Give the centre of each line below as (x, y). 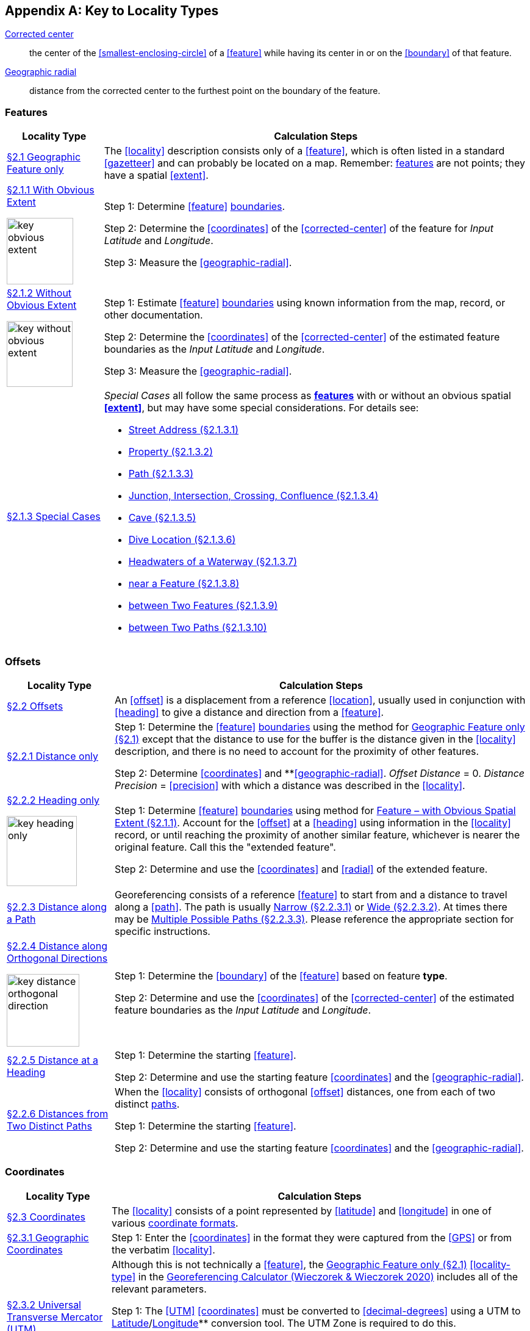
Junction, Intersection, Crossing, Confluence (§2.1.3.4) (253, 496)
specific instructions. (163, 931)
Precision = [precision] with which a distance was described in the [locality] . (290, 785)
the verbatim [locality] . (163, 1250)
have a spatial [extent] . (156, 175)
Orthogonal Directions (57, 958)
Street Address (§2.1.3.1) (184, 430)
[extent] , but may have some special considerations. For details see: (261, 408)
